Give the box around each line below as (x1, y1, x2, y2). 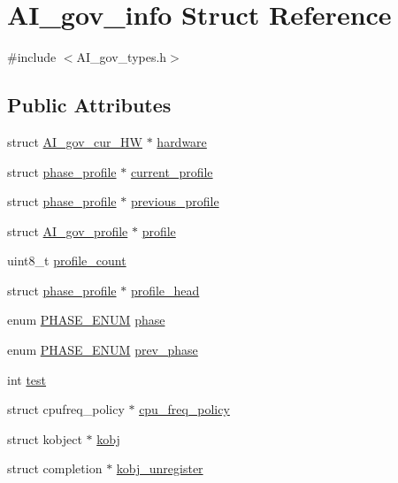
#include (7, 48, 57, 66)
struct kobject (7, 429, 82, 448)
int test (7, 370, 47, 388)
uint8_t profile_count (7, 251, 126, 270)
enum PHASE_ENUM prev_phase (7, 341, 198, 359)
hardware (157, 132, 207, 150)
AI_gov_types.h (76, 48, 167, 66)
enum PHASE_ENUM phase (7, 310, 165, 329)
